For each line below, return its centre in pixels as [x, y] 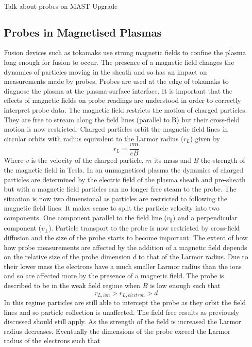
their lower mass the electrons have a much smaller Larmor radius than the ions [123, 266]
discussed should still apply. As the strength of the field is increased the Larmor [123, 321]
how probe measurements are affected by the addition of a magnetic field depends [126, 247]
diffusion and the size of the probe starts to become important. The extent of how [126, 237]
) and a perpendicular [205, 217]
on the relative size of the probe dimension [67, 257]
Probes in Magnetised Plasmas [83, 32]
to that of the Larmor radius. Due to [193, 257]
